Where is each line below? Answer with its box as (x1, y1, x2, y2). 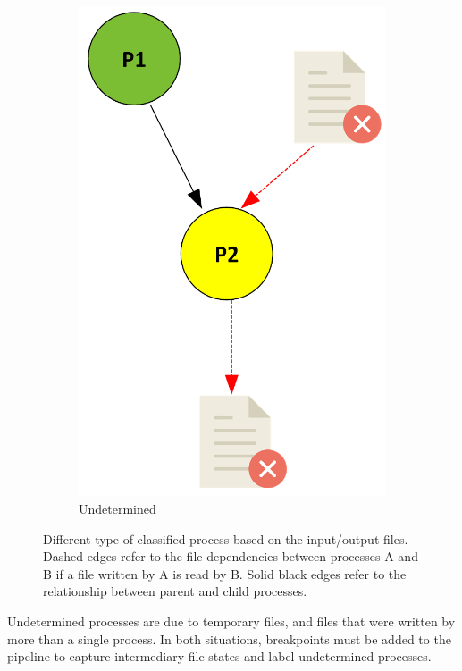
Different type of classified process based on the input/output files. (43, 529, 408, 548)
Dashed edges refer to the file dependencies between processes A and (43, 547, 418, 566)
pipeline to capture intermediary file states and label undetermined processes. (7, 647, 432, 666)
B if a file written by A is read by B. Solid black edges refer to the (43, 564, 407, 583)
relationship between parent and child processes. (43, 582, 307, 600)
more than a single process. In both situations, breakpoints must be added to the (7, 629, 451, 648)
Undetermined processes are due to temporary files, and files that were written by (7, 611, 456, 630)
